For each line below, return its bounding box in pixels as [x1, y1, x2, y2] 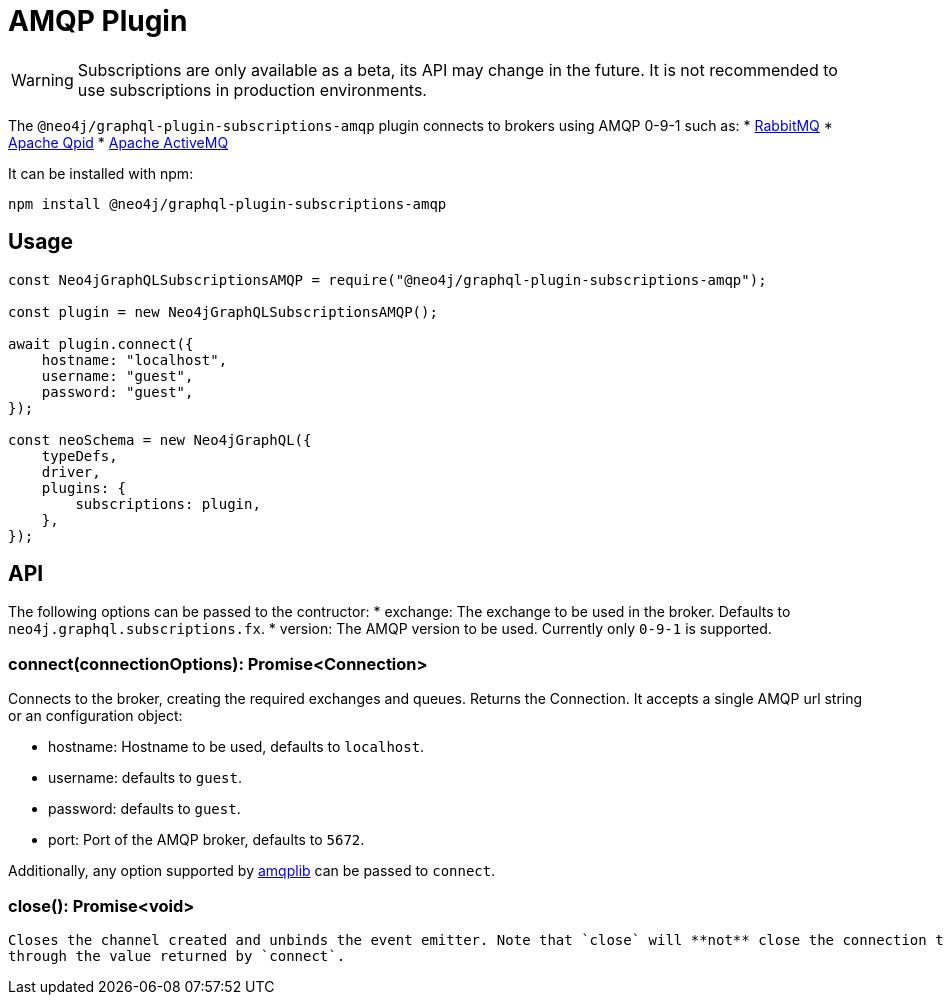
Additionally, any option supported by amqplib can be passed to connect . [8, 862, 496, 880]
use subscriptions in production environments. [77, 79, 427, 100]
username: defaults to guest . [48, 769, 243, 787]
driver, [41, 463, 101, 480]
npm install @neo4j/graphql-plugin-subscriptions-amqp [8, 195, 447, 212]
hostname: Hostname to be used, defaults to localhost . [48, 738, 425, 756]
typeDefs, [41, 447, 118, 464]
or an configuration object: [8, 707, 183, 725]
